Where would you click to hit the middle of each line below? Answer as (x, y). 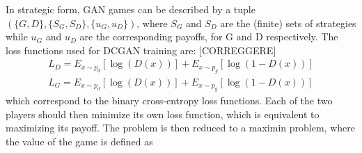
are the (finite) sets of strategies (288, 23)
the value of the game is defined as (79, 142)
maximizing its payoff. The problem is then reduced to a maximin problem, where (180, 128)
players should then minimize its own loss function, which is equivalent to (163, 114)
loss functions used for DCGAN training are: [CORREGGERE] (141, 50)
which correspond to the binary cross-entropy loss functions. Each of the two (169, 100)
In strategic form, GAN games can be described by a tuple (131, 9)
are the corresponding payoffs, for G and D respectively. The (209, 37)
